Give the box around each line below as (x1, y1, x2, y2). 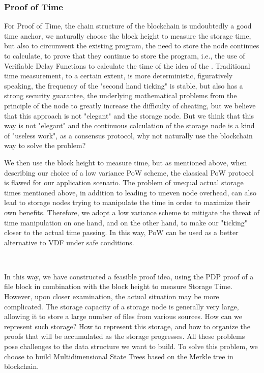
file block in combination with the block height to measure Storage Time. (4, 281, 232, 292)
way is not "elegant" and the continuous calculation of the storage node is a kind (4, 120, 255, 131)
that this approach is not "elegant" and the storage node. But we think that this (4, 110, 254, 121)
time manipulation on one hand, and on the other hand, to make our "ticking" (4, 217, 248, 227)
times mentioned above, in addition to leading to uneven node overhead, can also (4, 187, 257, 197)
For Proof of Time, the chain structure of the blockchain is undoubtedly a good (4, 20, 252, 31)
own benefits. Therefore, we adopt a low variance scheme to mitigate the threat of (4, 207, 259, 217)
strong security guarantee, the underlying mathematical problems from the (4, 90, 237, 101)
